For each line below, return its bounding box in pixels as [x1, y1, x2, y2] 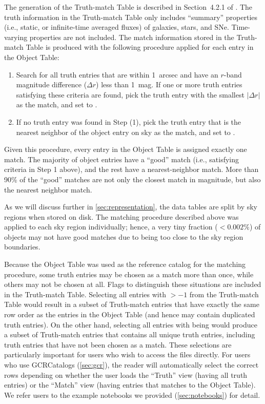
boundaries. [4, 241, 40, 252]
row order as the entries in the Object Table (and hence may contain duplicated [4, 309, 255, 320]
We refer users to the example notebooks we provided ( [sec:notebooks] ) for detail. [4, 389, 260, 400]
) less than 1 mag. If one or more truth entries [96, 79, 242, 90]
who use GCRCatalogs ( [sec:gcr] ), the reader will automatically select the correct [4, 359, 259, 370]
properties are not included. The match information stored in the [29, 31, 234, 42]
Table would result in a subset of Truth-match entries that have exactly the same [4, 299, 259, 310]
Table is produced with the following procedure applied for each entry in [26, 42, 254, 52]
